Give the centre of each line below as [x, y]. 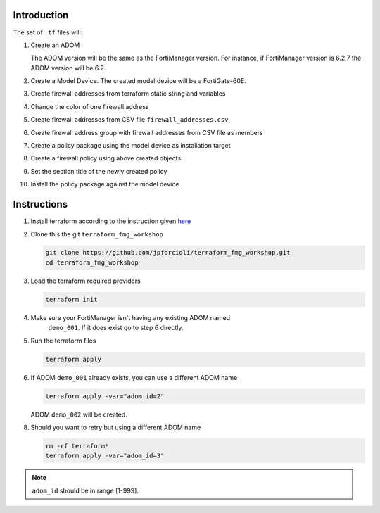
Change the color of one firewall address [90, 106]
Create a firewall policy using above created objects [106, 158]
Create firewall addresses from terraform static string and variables [128, 94]
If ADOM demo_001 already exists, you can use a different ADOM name [134, 377]
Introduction [41, 15]
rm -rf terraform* [77, 446]
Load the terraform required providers [85, 281]
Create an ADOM [55, 45]
